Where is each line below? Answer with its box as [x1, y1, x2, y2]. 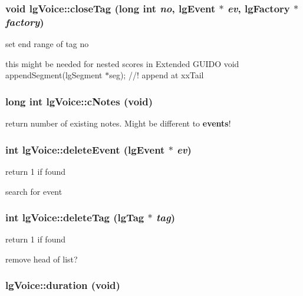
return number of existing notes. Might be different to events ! [5, 117, 231, 129]
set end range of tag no [5, 38, 89, 50]
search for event [5, 185, 62, 197]
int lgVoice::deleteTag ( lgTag [5, 210, 144, 225]
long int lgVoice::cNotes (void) [5, 94, 153, 108]
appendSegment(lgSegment [5, 69, 103, 81]
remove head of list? [5, 252, 78, 265]
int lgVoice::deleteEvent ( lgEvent [5, 142, 165, 157]
